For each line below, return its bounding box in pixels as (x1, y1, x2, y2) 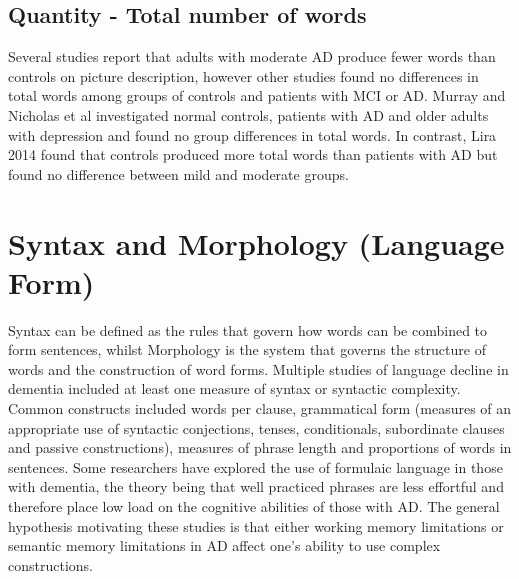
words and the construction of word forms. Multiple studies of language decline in (8, 358, 509, 379)
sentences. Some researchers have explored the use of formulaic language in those (8, 456, 503, 477)
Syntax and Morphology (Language (8, 222, 505, 263)
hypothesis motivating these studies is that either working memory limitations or (8, 515, 504, 536)
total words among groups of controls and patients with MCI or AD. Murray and (8, 85, 506, 106)
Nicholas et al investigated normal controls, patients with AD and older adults (8, 104, 489, 125)
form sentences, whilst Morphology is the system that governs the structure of (8, 339, 486, 360)
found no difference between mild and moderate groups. (8, 163, 349, 184)
